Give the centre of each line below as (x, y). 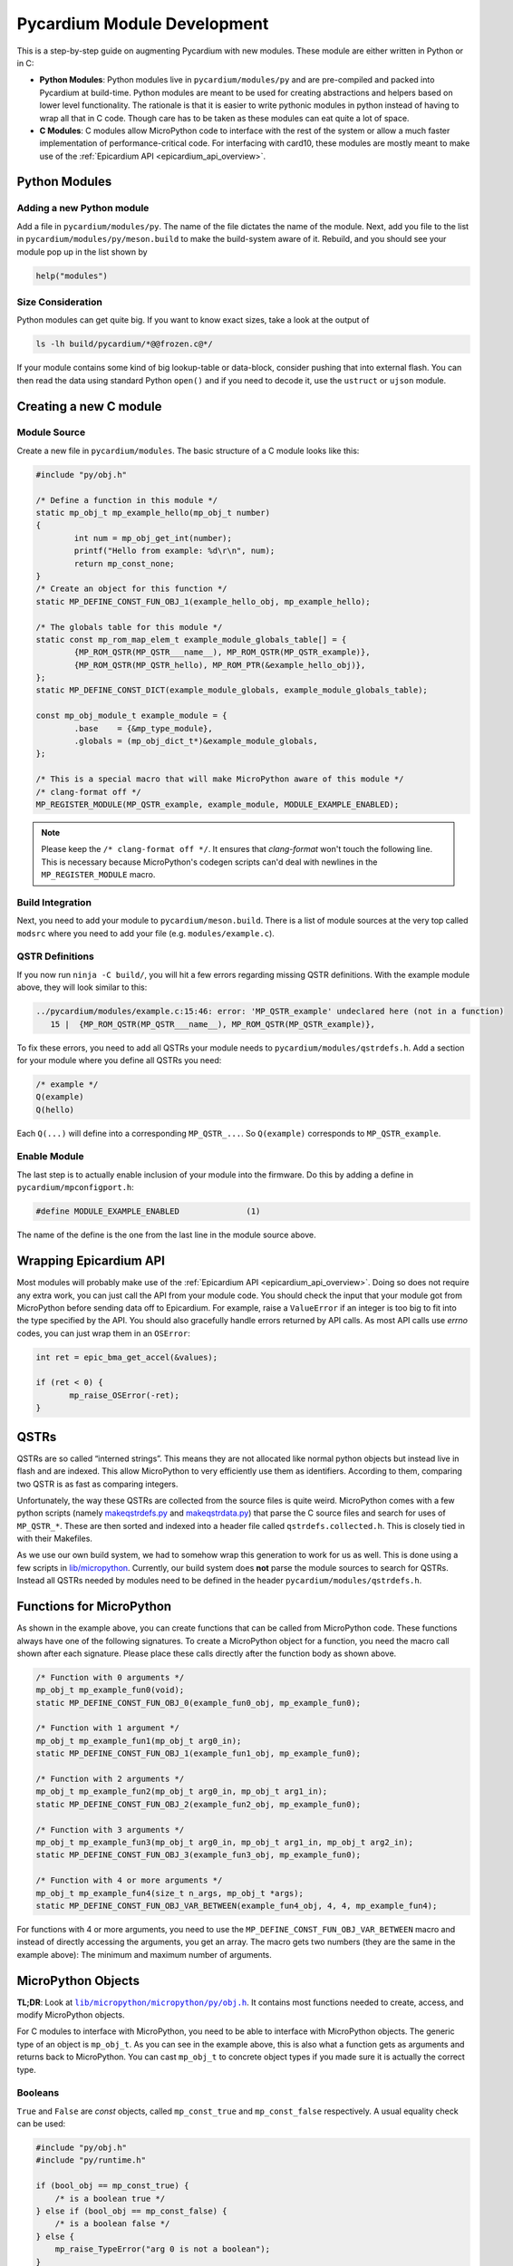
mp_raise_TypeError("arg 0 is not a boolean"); (163, 2249)
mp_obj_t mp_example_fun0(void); (110, 1690)
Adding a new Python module (83, 208)
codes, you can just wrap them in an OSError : (103, 1333)
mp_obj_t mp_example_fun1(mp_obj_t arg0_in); (139, 1741)
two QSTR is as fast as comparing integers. (97, 1484)
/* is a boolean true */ (110, 2198)
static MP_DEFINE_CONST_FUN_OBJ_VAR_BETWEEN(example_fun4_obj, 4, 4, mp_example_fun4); (237, 1905)
